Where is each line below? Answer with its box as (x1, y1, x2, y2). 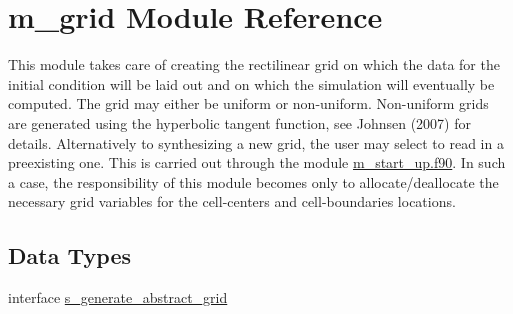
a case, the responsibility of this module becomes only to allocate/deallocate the (8, 171, 499, 192)
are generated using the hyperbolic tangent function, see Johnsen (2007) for (8, 112, 471, 133)
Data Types (8, 240, 131, 271)
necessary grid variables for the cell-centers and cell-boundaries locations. (8, 191, 456, 212)
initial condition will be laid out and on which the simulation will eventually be (8, 73, 495, 94)
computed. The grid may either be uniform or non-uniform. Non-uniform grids (8, 93, 489, 114)
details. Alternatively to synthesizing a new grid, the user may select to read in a (8, 132, 504, 153)
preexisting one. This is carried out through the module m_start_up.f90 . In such (8, 152, 506, 173)
